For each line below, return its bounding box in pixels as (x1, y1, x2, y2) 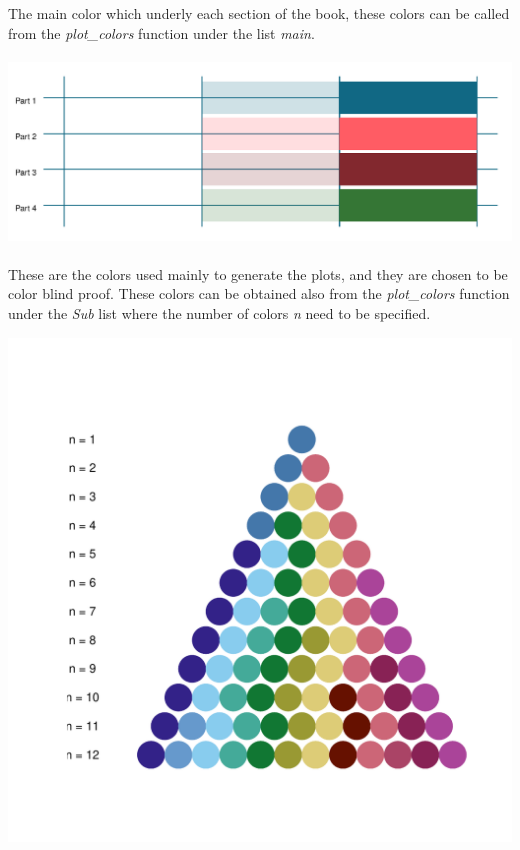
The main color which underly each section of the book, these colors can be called (8, 3, 510, 23)
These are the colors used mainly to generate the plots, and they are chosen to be (8, 263, 508, 284)
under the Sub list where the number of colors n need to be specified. (8, 302, 431, 323)
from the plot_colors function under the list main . (8, 22, 315, 43)
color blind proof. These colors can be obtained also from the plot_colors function (8, 283, 510, 304)
